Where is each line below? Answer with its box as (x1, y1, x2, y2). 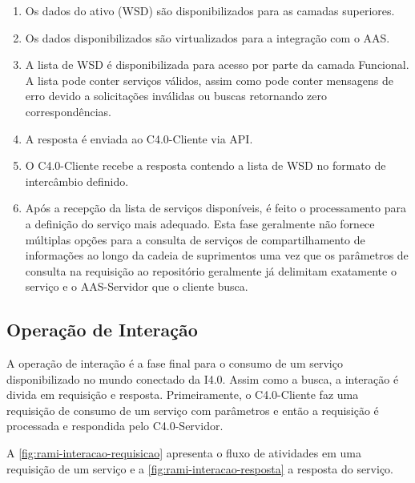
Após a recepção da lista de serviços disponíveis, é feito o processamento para (25, 199, 406, 216)
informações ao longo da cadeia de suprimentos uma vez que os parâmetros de (25, 247, 409, 264)
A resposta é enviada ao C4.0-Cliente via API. (25, 130, 253, 147)
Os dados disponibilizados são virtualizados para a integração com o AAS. (25, 29, 390, 46)
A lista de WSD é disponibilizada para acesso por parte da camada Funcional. (25, 56, 409, 73)
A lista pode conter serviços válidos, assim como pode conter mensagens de (25, 71, 393, 88)
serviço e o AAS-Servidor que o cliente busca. (25, 278, 248, 295)
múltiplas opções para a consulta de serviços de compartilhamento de (25, 231, 365, 248)
